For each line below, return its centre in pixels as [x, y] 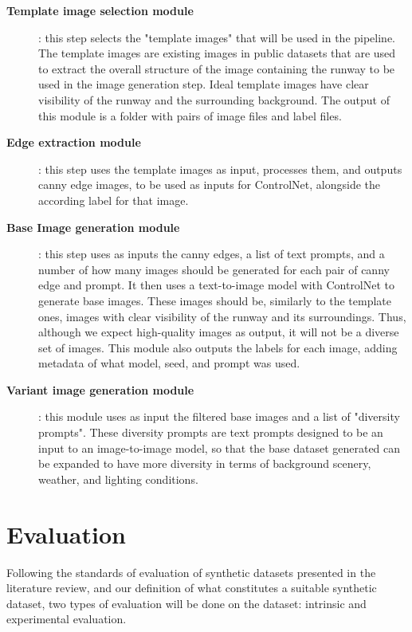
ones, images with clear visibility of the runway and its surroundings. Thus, [222, 316]
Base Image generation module [93, 227]
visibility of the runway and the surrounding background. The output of [214, 99]
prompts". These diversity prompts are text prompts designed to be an [211, 432]
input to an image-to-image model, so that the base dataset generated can [220, 448]
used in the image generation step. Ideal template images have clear [204, 84]
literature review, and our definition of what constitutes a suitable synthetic [192, 588]
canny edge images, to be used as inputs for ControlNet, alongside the [210, 184]
